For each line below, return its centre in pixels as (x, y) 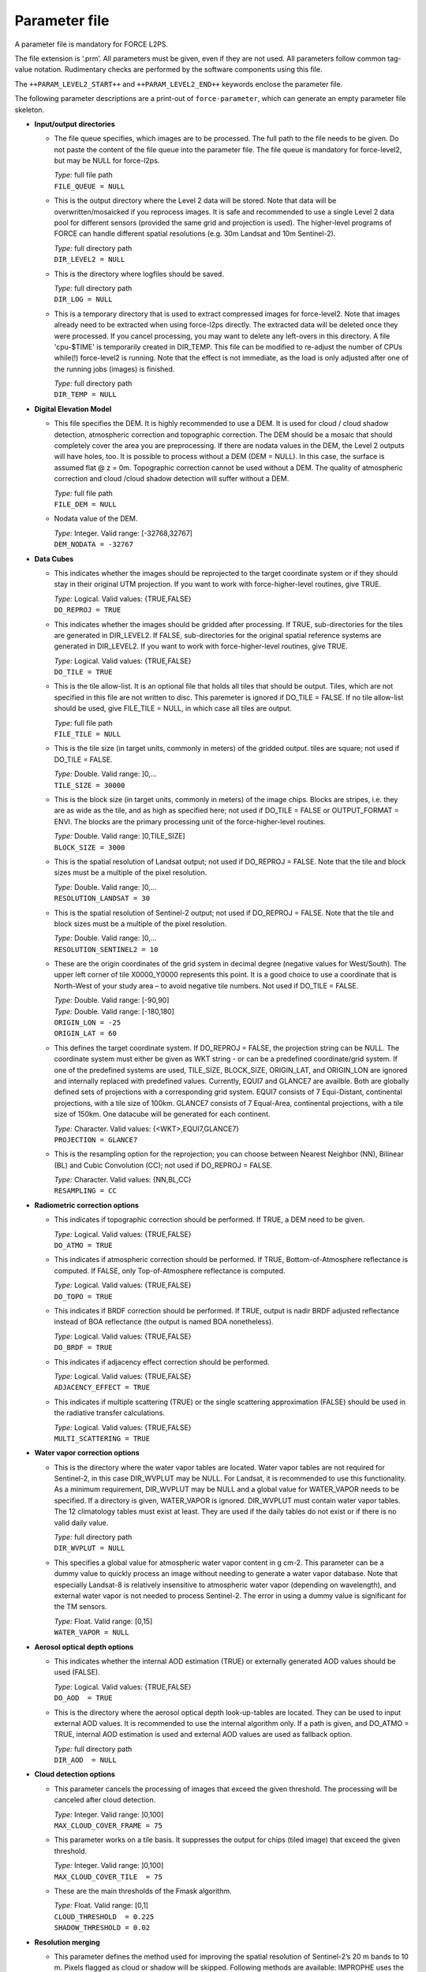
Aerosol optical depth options (84, 1647)
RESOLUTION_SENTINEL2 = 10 (106, 949)
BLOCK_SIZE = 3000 (90, 847)
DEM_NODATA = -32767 (94, 545)
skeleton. (30, 110)
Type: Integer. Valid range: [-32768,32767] (123, 533)
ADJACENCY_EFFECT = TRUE (102, 1387)
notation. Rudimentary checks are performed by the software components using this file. (178, 69)
